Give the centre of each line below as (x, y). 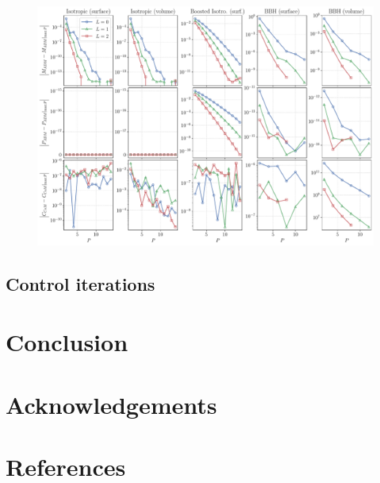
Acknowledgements (111, 404)
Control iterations (81, 283)
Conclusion (67, 342)
